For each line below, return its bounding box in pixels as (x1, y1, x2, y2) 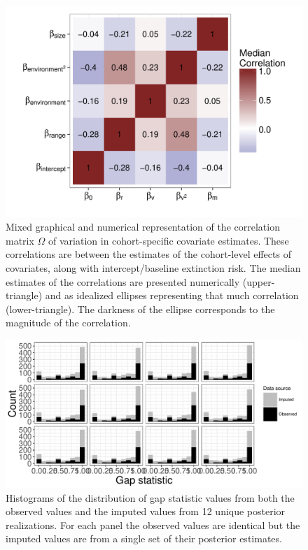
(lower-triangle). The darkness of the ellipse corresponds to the (6, 301, 275, 316)
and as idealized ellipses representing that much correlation (45, 288, 299, 303)
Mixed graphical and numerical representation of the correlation (6, 219, 280, 234)
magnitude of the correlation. (6, 315, 131, 330)
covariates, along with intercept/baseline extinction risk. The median (6, 261, 301, 275)
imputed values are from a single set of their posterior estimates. (6, 531, 282, 546)
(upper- (242, 274, 275, 289)
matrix (6, 233, 34, 247)
